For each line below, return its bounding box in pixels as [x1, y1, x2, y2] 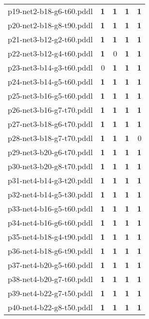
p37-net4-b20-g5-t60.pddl [8, 259, 93, 270]
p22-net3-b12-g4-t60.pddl [8, 48, 93, 59]
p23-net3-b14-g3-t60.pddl [8, 62, 93, 73]
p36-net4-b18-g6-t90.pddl [8, 245, 93, 256]
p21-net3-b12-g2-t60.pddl [8, 34, 93, 45]
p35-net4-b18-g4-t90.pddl [8, 231, 93, 242]
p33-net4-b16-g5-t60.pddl [8, 203, 93, 214]
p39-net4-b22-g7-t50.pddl [8, 287, 93, 299]
